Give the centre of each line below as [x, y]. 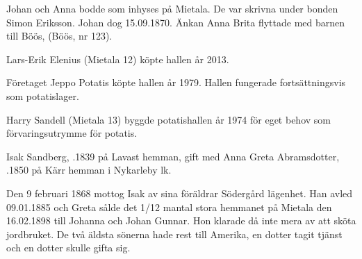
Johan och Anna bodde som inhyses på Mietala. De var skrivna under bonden [172, 8]
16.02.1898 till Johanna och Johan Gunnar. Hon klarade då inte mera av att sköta [181, 220]
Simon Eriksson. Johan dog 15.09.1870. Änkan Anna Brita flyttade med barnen [176, 22]
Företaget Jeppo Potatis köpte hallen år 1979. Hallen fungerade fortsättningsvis [176, 82]
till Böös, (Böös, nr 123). [59, 36]
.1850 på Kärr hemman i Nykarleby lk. [89, 170]
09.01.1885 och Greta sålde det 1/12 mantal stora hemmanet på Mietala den [169, 207]
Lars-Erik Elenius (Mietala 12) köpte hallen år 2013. [118, 59]
